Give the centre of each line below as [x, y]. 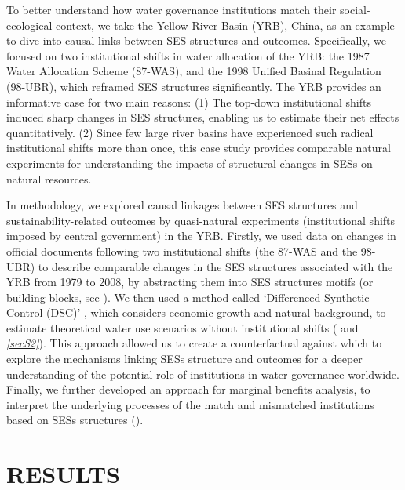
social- [355, 9]
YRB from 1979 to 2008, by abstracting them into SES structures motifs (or [190, 282]
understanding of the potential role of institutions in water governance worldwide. [203, 374]
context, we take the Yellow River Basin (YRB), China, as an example [225, 25]
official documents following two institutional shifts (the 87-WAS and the [182, 250]
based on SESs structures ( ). [75, 420]
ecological [29, 25]
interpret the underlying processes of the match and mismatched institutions [190, 404]
